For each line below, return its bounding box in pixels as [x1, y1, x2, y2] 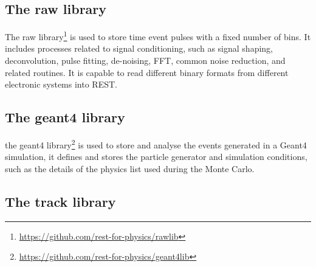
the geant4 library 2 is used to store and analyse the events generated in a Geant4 [5, 137, 307, 151]
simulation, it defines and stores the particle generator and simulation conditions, [5, 150, 307, 163]
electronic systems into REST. [5, 78, 117, 91]
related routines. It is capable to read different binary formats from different [5, 66, 289, 78]
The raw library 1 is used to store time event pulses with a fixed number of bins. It [5, 29, 311, 43]
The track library [5, 192, 116, 210]
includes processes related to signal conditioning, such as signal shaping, [5, 42, 273, 55]
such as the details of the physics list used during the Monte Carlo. [5, 162, 255, 175]
